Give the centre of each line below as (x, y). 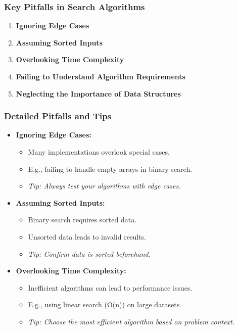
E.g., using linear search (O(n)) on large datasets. (105, 304)
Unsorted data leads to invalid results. (87, 236)
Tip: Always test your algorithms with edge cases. (104, 186)
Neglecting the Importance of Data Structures (98, 93)
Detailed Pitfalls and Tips (58, 116)
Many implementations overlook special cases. (99, 152)
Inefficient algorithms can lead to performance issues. (110, 287)
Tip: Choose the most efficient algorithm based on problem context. (131, 321)
